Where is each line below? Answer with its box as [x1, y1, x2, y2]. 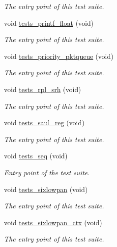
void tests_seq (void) [4, 150, 68, 161]
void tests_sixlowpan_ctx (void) [4, 217, 102, 227]
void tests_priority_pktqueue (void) [4, 50, 114, 61]
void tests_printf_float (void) [4, 17, 94, 28]
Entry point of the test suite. [4, 167, 90, 177]
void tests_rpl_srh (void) [4, 84, 81, 94]
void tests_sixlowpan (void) [4, 184, 88, 194]
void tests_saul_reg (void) [4, 117, 85, 128]
